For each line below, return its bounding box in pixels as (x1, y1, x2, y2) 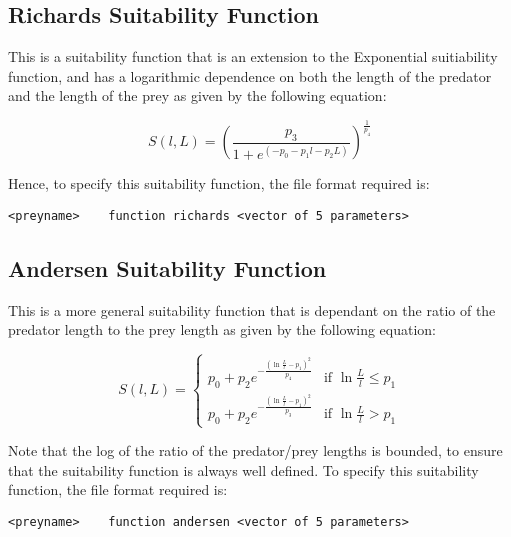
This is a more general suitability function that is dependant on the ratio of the (8, 299, 496, 320)
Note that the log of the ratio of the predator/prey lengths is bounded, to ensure (8, 440, 503, 461)
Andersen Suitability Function (8, 252, 327, 283)
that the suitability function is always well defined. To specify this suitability (8, 459, 479, 480)
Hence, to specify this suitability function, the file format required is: (8, 173, 430, 194)
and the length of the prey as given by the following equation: (8, 85, 387, 106)
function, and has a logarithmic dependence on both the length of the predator (8, 65, 492, 86)
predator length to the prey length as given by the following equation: (8, 319, 437, 340)
